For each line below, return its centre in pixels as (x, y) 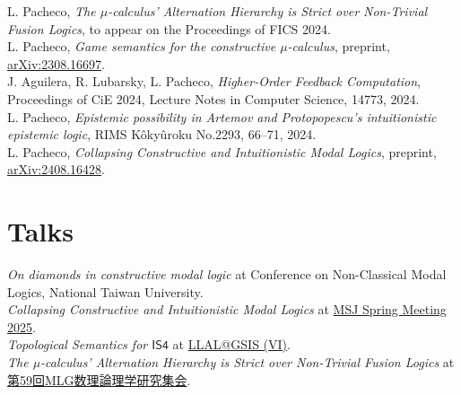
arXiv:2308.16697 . (56, 63)
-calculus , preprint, (339, 46)
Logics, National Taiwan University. (105, 291)
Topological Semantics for (78, 344)
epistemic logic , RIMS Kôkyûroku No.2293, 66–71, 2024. (162, 134)
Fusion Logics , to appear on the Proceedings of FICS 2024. (169, 28)
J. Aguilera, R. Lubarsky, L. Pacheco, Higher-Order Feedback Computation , (214, 81)
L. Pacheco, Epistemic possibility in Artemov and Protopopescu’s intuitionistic (222, 116)
